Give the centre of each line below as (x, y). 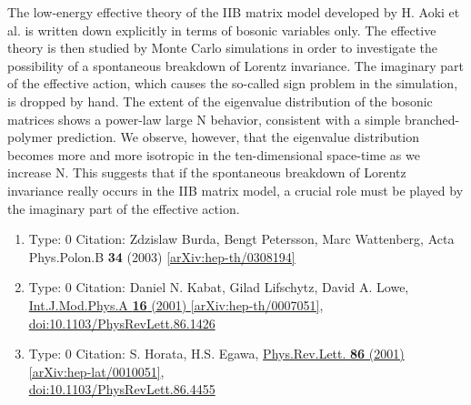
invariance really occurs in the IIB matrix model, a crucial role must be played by (235, 190)
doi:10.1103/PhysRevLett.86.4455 (122, 389)
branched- (432, 119)
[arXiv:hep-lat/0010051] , (96, 371)
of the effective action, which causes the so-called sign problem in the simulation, (233, 83)
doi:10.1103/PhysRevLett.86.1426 (122, 323)
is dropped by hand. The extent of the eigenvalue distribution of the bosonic (220, 101)
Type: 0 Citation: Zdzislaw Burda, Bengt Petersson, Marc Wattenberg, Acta (241, 239)
